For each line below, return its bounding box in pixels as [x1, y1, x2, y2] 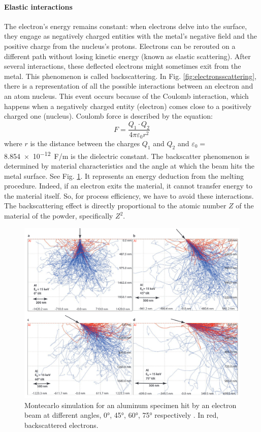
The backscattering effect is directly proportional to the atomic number [4, 200, 226, 211]
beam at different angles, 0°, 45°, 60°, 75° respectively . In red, [24, 410, 219, 420]
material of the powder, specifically [4, 210, 113, 221]
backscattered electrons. [24, 419, 99, 430]
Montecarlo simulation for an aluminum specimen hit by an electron [24, 399, 237, 410]
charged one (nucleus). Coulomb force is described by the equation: [4, 111, 213, 121]
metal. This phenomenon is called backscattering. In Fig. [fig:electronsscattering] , [4, 70, 256, 81]
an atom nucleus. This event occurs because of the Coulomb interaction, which [4, 90, 249, 101]
